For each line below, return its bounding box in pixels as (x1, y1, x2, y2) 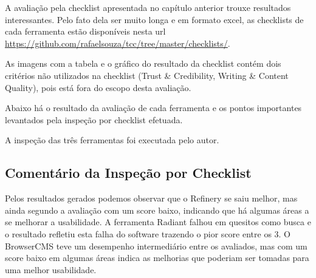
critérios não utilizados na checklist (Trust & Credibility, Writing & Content (5, 69, 289, 81)
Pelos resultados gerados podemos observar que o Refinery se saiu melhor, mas (5, 192, 298, 205)
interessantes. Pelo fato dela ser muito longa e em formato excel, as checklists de (5, 13, 304, 25)
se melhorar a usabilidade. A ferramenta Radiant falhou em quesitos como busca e (5, 215, 311, 228)
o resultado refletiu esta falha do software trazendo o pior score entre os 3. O (5, 227, 291, 240)
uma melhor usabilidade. (5, 263, 97, 276)
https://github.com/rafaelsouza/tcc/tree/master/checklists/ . (5, 36, 230, 49)
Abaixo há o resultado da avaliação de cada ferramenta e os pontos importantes (5, 101, 302, 114)
